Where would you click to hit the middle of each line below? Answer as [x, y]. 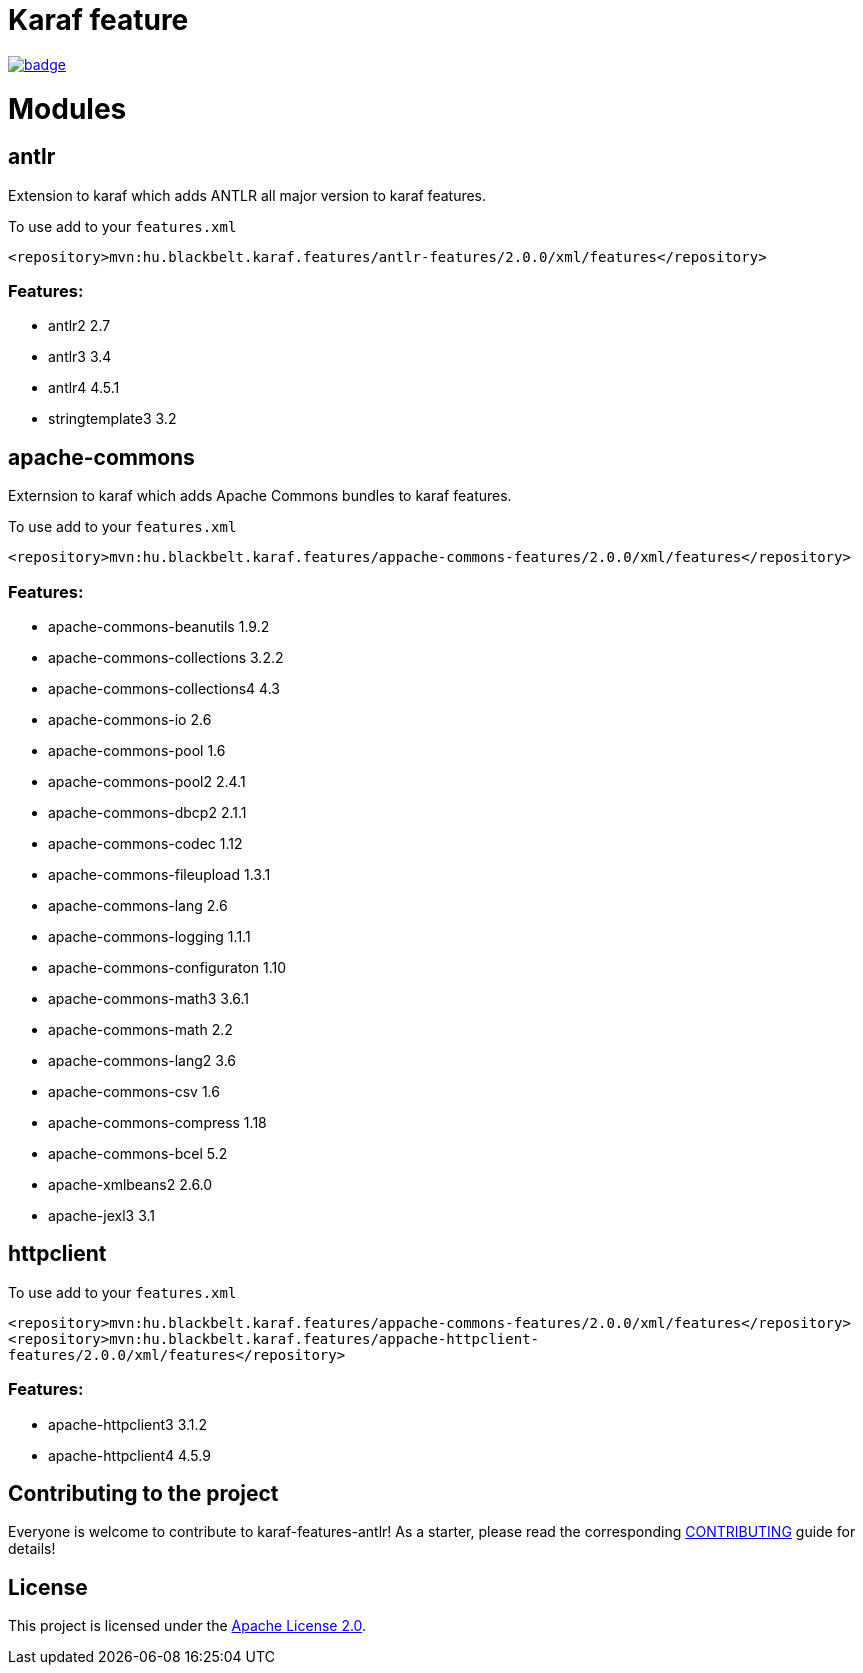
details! [32, 1549]
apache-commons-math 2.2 [140, 1030]
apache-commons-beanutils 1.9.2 [159, 627]
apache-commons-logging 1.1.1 [149, 937]
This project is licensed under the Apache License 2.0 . [187, 1626]
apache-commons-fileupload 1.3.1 [159, 875]
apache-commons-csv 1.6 [134, 1092]
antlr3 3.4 [80, 357]
